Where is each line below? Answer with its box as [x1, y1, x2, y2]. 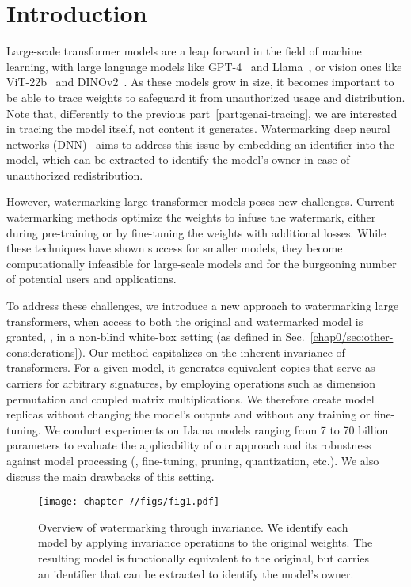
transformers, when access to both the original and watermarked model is [6, 312, 363, 329]
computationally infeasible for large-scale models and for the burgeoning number [6, 255, 397, 271]
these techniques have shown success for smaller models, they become [6, 240, 343, 256]
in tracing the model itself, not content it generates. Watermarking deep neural [6, 120, 390, 137]
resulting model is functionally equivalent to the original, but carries [38, 550, 370, 566]
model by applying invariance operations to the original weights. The [38, 534, 373, 551]
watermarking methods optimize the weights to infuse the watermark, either [6, 209, 376, 225]
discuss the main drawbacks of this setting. [6, 468, 215, 484]
